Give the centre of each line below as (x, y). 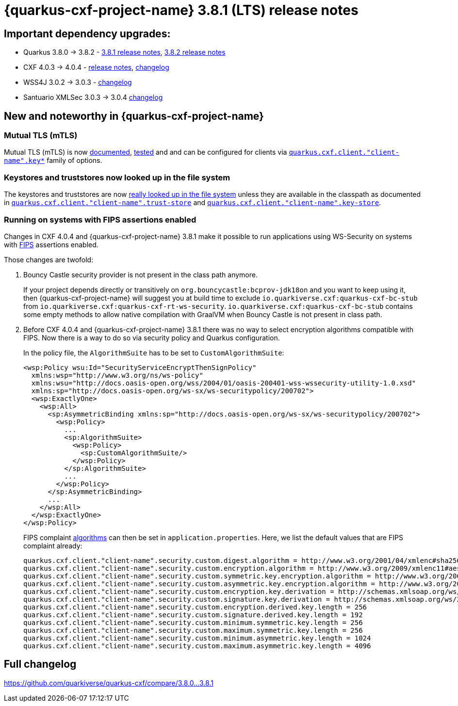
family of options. (74, 160)
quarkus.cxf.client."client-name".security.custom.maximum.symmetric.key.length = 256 (193, 630)
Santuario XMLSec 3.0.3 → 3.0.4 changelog (93, 97)
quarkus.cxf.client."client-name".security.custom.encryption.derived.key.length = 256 (195, 607)
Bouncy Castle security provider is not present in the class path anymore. (140, 274)
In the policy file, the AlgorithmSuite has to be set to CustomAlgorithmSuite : (154, 353)
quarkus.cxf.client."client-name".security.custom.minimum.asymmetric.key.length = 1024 (197, 638)
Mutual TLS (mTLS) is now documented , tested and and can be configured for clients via (146, 152)
